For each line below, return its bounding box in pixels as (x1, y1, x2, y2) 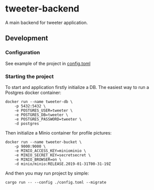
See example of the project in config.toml (5, 60, 91, 66)
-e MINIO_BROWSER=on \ (14, 157, 62, 162)
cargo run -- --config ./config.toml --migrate (5, 179, 107, 185)
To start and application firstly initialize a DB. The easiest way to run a (5, 84, 149, 90)
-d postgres (14, 121, 39, 126)
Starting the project (5, 73, 54, 80)
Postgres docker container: (5, 89, 62, 95)
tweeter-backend (5, 3, 79, 14)
